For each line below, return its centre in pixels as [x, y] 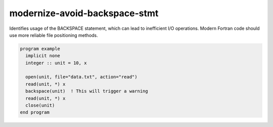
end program [35, 112]
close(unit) [40, 105]
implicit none [43, 56]
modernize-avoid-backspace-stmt [84, 13]
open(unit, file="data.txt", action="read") [81, 77]
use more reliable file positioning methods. [54, 35]
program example [40, 49]
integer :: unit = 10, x [56, 63]
